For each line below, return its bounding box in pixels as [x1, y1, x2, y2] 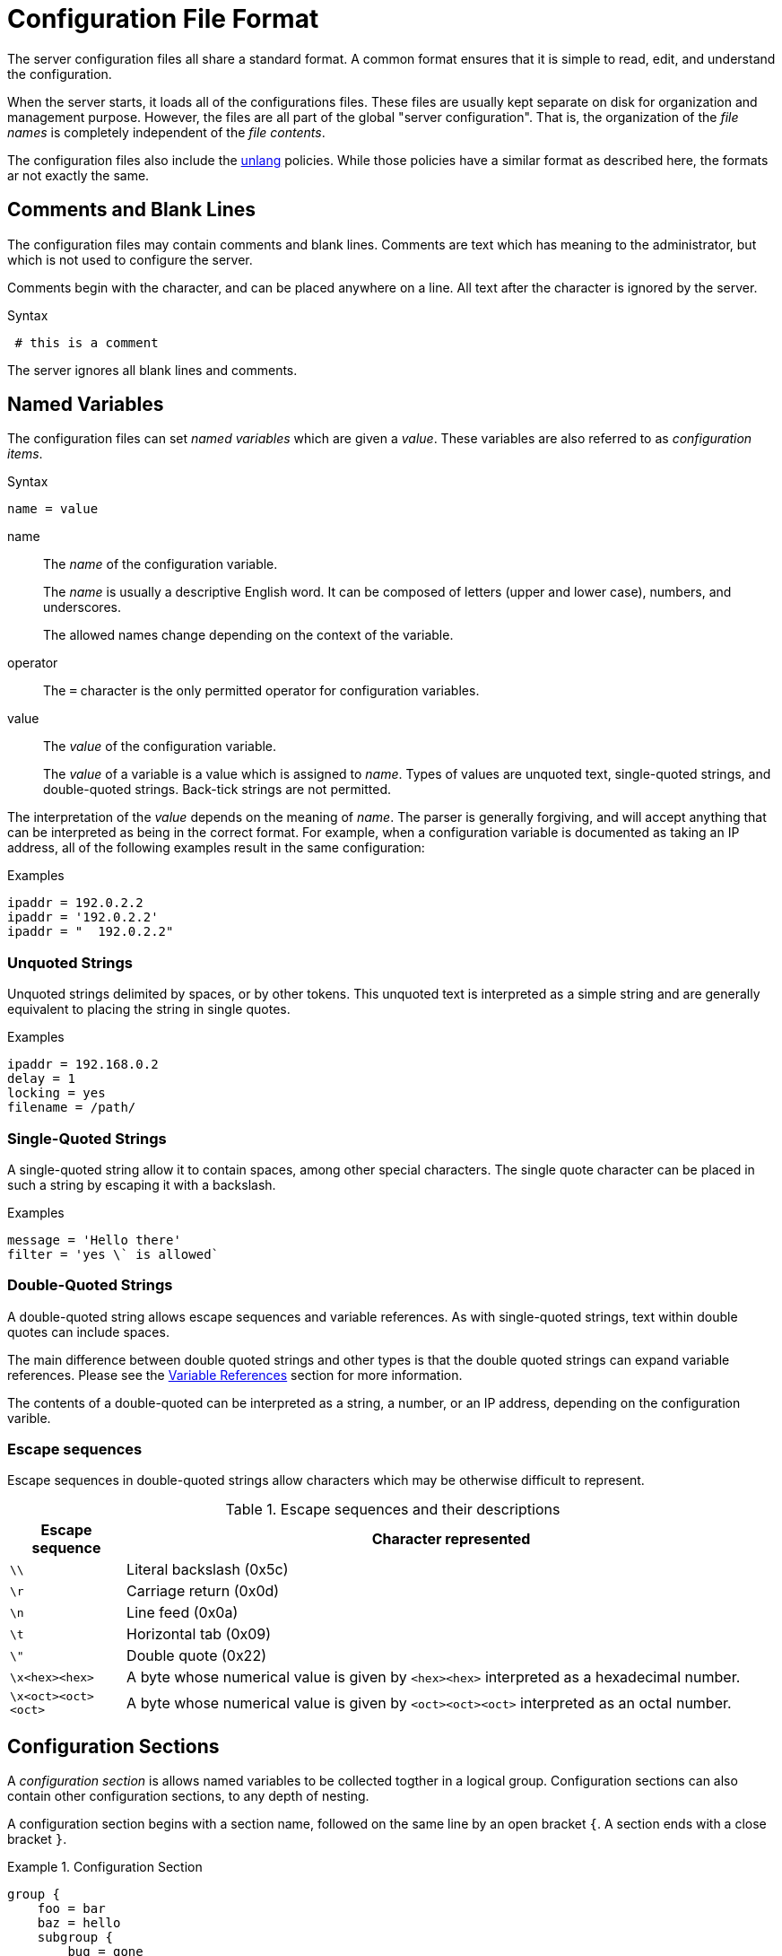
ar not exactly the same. [7, 167, 150, 183]
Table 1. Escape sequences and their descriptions [225, 1500, 560, 1519]
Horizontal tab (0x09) [126, 1625, 272, 1644]
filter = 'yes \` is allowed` [7, 1246, 220, 1262]
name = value [7, 502, 99, 517]
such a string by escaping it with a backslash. [7, 1176, 276, 1192]
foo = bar [37, 1901, 106, 1917]
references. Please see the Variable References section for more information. [7, 1367, 463, 1383]
